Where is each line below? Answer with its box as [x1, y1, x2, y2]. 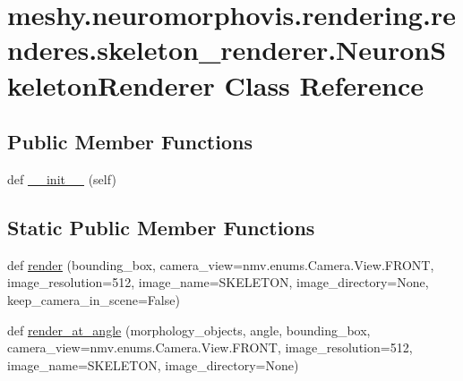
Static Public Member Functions [7, 213, 315, 241]
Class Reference [224, 66, 424, 103]
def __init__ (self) [7, 169, 116, 188]
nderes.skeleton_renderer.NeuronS [7, 31, 447, 68]
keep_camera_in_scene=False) [7, 290, 180, 309]
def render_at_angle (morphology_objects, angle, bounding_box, [7, 320, 371, 339]
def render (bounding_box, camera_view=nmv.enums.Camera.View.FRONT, [7, 255, 434, 274]
